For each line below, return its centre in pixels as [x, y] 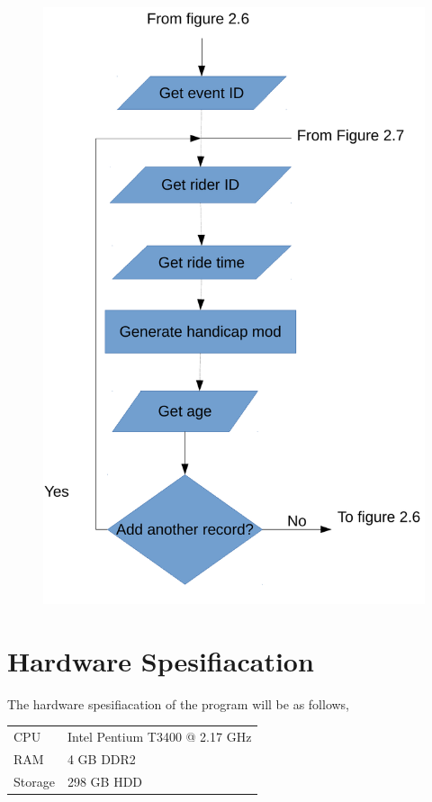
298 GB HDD [105, 781]
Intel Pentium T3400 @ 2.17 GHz [159, 736]
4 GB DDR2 [101, 758]
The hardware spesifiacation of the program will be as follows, [179, 703]
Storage [34, 781]
